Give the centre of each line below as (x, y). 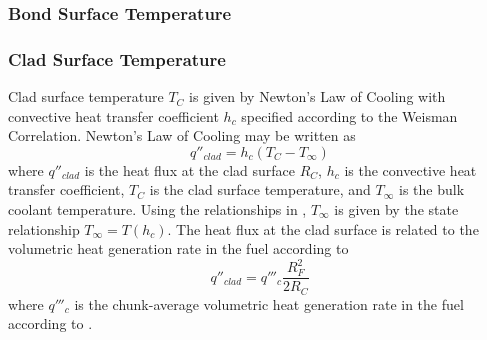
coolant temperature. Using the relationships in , (157, 209)
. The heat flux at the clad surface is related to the (323, 228)
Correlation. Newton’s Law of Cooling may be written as (182, 135)
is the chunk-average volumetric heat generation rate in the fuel (269, 303)
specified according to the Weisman (349, 115)
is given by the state (396, 209)
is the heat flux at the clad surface (189, 169)
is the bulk (431, 189)
